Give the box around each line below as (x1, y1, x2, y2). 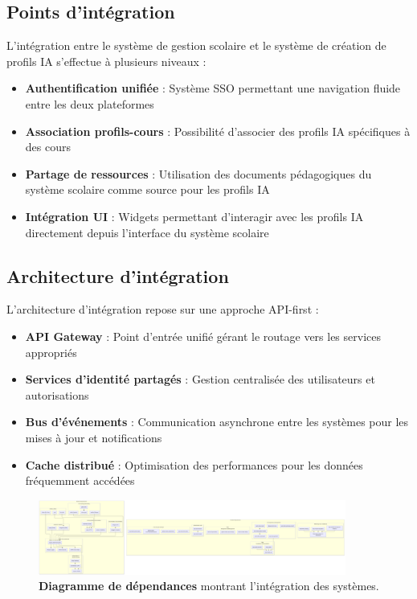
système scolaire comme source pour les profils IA (25, 181, 270, 198)
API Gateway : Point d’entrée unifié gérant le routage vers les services (25, 327, 381, 344)
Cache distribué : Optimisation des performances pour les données (25, 456, 363, 473)
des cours (25, 138, 71, 155)
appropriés (25, 343, 77, 360)
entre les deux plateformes (25, 95, 154, 112)
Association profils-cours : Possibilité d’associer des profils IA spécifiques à (25, 122, 411, 139)
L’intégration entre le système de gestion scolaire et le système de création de (6, 37, 386, 54)
